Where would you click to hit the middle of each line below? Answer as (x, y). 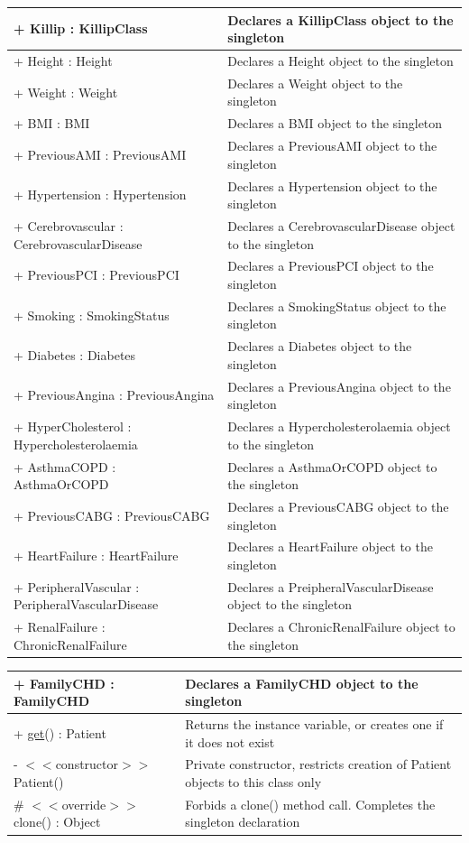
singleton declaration (243, 822)
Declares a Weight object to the (315, 83)
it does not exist (230, 741)
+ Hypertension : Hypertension (100, 195)
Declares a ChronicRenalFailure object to (341, 627)
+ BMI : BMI (52, 123)
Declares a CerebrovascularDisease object (341, 225)
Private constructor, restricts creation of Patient (318, 764)
